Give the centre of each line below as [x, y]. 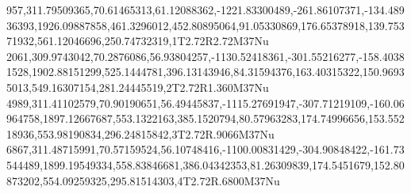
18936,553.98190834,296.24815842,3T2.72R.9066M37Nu [140, 133]
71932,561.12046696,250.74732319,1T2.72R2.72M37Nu [138, 41]
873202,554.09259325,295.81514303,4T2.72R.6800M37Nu [143, 180]
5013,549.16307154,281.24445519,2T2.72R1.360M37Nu [138, 87]
